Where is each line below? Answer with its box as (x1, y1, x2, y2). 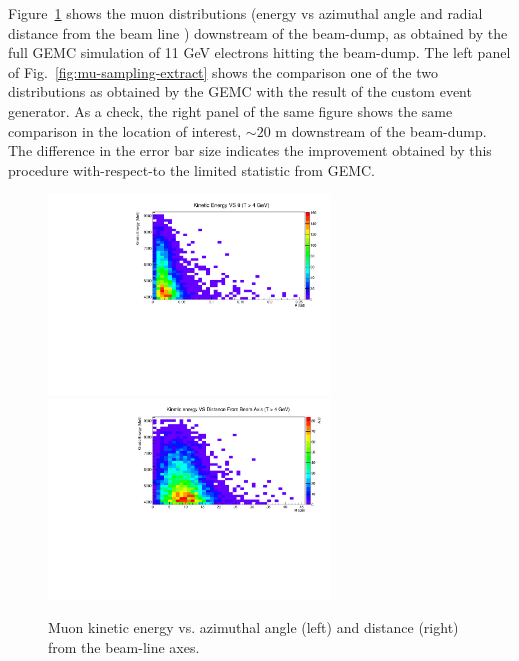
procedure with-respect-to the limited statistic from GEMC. (8, 159, 376, 180)
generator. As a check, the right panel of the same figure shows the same (8, 100, 453, 121)
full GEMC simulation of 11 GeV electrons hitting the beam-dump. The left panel (8, 42, 511, 63)
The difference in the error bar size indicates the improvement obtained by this (8, 140, 492, 161)
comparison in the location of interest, (8, 120, 242, 141)
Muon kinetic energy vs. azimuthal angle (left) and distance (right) (48, 617, 459, 638)
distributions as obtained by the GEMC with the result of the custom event (8, 81, 472, 102)
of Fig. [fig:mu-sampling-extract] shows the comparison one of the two (8, 61, 438, 82)
